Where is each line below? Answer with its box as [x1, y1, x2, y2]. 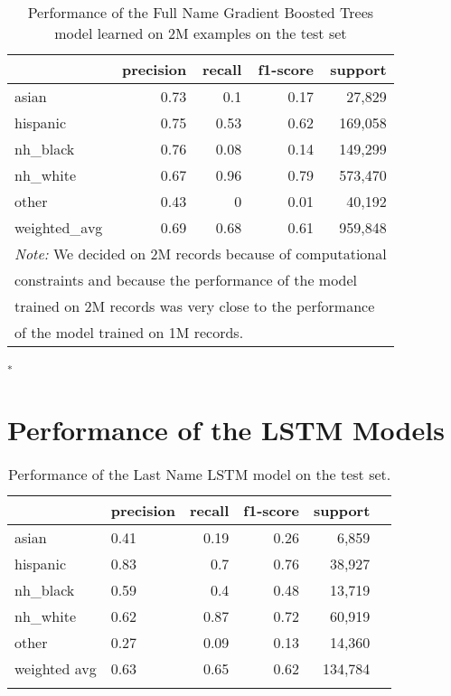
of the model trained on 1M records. [14, 322, 244, 343]
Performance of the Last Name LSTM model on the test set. [8, 464, 391, 485]
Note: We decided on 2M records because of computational [14, 243, 387, 264]
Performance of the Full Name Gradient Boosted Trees [27, 2, 374, 23]
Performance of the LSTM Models [7, 410, 445, 447]
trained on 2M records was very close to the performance [14, 296, 375, 316]
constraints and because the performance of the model [14, 269, 358, 290]
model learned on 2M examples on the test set [54, 23, 347, 43]
